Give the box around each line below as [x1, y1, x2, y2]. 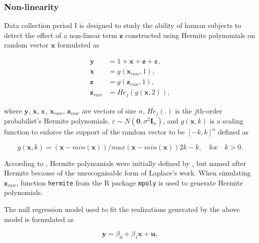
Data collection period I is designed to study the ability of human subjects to [4, 20, 241, 30]
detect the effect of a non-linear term [4, 29, 117, 40]
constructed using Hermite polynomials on [125, 29, 255, 40]
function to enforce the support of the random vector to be [4, 126, 185, 137]
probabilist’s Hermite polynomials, [4, 115, 110, 126]
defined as [218, 126, 248, 137]
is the [175, 105, 192, 115]
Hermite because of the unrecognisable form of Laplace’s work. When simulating [4, 167, 251, 178]
